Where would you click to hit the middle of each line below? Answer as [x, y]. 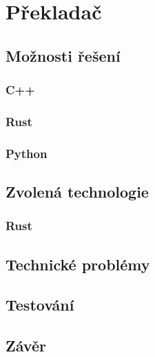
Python [27, 153]
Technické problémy [78, 264]
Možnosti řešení [63, 55]
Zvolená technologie [77, 192]
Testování [40, 305]
